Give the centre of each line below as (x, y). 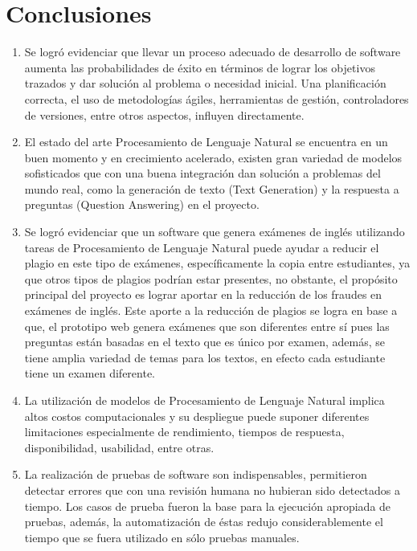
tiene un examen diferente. (90, 373)
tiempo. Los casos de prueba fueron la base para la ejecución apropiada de (208, 506)
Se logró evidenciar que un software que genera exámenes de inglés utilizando (215, 232)
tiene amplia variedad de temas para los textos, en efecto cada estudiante (205, 357)
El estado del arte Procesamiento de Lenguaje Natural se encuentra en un (206, 142)
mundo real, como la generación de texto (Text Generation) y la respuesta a (212, 188)
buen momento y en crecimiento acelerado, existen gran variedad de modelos (213, 157)
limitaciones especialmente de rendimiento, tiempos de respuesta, (184, 432)
